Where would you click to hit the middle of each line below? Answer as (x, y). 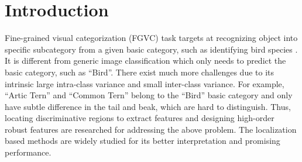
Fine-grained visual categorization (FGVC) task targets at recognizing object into (151, 38)
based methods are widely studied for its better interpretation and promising (143, 141)
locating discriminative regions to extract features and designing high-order (140, 118)
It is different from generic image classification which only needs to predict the (145, 61)
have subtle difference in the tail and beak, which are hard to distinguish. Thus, (148, 106)
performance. (28, 152)
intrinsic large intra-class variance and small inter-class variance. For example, (145, 83)
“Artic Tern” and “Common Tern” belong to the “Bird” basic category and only (149, 95)
